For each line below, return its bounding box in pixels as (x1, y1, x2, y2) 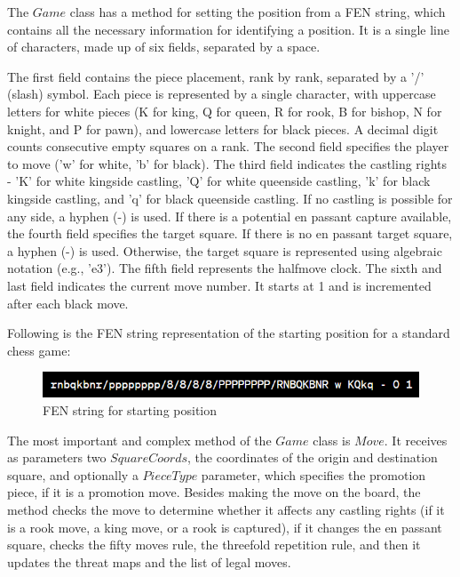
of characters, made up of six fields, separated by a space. (7, 37, 321, 56)
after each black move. (7, 293, 129, 312)
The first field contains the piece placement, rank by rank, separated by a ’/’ (7, 67, 424, 85)
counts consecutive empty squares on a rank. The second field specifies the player (7, 137, 449, 156)
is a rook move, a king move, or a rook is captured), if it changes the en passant (7, 517, 442, 536)
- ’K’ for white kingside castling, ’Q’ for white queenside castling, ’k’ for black (7, 172, 431, 190)
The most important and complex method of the (7, 430, 272, 449)
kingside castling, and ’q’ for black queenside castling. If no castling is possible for (7, 188, 453, 207)
